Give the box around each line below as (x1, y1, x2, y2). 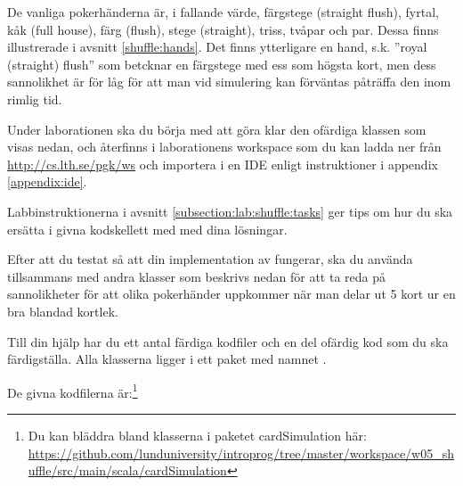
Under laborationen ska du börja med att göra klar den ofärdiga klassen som (7, 119, 426, 138)
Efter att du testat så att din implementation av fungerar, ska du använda (7, 250, 413, 268)
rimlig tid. (7, 89, 62, 108)
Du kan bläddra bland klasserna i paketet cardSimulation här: (28, 425, 367, 444)
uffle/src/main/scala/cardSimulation (28, 461, 227, 480)
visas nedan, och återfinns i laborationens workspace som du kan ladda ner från (7, 137, 442, 156)
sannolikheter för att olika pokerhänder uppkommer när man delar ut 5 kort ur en (7, 284, 456, 303)
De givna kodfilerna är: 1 (7, 380, 138, 401)
